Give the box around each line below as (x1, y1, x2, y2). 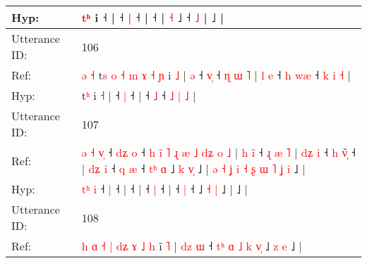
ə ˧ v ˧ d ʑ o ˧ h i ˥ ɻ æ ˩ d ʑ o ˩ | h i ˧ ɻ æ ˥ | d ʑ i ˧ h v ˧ (81, 144, 356, 160)
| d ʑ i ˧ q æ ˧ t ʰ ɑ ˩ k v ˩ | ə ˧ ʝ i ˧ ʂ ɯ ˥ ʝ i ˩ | (81, 160, 306, 177)
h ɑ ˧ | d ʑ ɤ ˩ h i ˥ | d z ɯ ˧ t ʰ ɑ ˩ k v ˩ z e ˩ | (81, 238, 302, 254)
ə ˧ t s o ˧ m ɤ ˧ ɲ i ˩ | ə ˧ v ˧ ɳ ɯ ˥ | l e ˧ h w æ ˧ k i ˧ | (81, 67, 351, 83)
